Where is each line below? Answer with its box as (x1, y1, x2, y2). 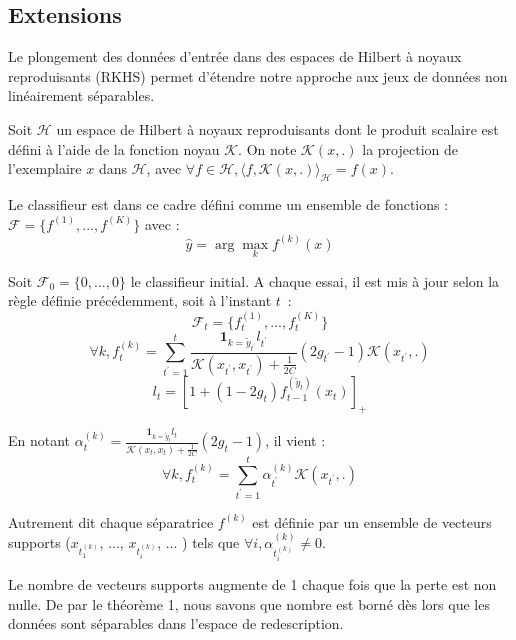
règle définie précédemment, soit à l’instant (8, 290, 272, 311)
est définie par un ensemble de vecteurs (252, 511, 492, 532)
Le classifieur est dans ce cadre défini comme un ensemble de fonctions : (8, 193, 449, 214)
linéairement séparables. (8, 85, 155, 106)
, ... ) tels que (157, 532, 240, 553)
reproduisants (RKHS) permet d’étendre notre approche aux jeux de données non (8, 65, 508, 86)
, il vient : (265, 430, 326, 451)
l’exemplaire (8, 158, 82, 179)
